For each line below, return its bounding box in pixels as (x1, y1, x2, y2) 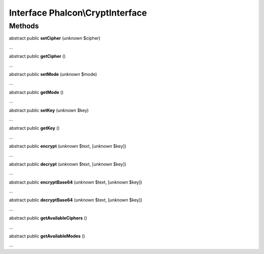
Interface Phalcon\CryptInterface (9, 7, 147, 18)
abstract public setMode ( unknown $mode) (9, 71, 97, 77)
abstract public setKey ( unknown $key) (9, 107, 89, 113)
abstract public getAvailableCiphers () (9, 215, 88, 221)
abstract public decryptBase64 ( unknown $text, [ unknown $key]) (9, 197, 143, 203)
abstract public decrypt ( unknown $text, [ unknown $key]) (9, 161, 127, 167)
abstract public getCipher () (9, 53, 66, 59)
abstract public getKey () (9, 125, 60, 131)
